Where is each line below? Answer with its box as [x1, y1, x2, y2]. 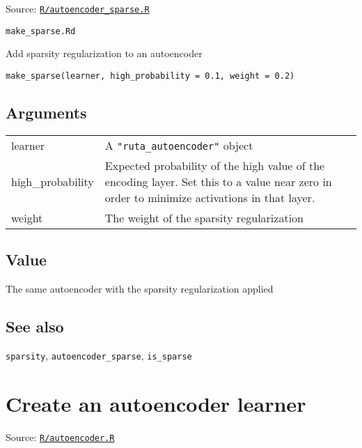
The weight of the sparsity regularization [104, 209, 304, 226]
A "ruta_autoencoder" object [104, 137, 253, 153]
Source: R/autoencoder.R [6, 429, 115, 444]
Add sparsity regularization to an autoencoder [6, 46, 203, 61]
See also [6, 315, 64, 337]
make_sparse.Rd [6, 26, 76, 36]
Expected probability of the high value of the [104, 157, 325, 173]
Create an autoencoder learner [6, 389, 306, 417]
